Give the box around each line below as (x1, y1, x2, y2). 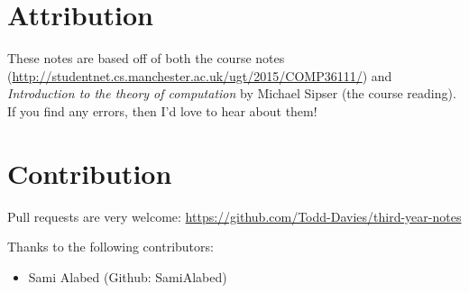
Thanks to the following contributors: (7, 237, 214, 256)
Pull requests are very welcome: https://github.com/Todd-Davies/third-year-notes (7, 206, 462, 225)
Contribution (7, 154, 172, 191)
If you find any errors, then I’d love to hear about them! (7, 101, 317, 120)
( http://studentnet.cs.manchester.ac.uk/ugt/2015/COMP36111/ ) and (7, 66, 392, 85)
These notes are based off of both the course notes (7, 49, 285, 68)
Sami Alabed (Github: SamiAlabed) (28, 267, 227, 286)
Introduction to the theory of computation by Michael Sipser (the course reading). (7, 84, 456, 103)
